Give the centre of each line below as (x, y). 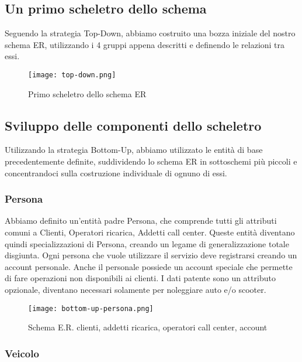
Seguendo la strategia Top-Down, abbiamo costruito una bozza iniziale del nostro (150, 33)
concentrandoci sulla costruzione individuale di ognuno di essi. (116, 173)
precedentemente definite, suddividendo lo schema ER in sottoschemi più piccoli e (151, 161)
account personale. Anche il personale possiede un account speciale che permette (149, 266)
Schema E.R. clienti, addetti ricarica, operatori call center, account (148, 327)
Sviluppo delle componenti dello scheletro (133, 125)
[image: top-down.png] (72, 75)
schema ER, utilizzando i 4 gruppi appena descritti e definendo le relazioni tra (145, 44)
